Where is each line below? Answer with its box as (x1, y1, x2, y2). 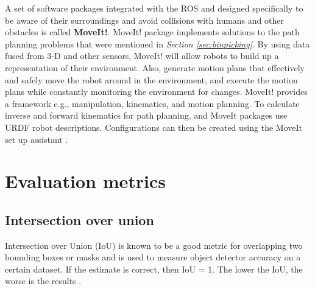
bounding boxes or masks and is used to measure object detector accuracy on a (5, 251, 301, 263)
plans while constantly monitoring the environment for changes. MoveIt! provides (5, 85, 308, 98)
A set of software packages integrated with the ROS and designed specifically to (5, 2, 303, 14)
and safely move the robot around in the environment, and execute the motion (5, 73, 298, 86)
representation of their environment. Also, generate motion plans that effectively (5, 61, 305, 74)
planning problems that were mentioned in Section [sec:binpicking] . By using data (5, 37, 310, 50)
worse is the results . (5, 274, 82, 287)
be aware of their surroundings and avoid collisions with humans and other (5, 13, 284, 26)
